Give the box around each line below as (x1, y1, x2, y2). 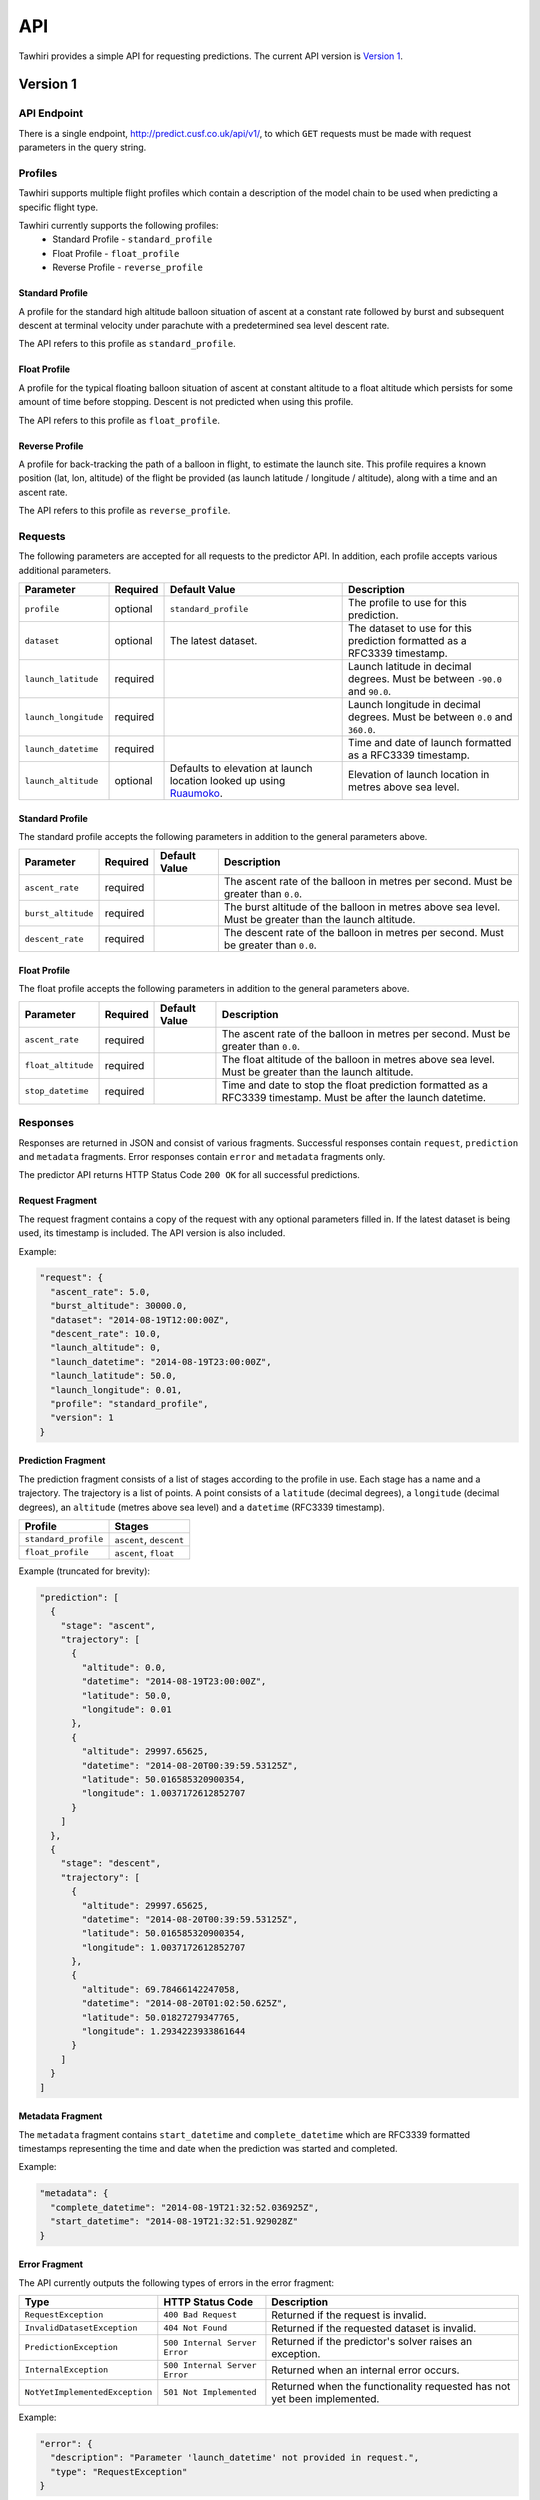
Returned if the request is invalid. (271, 2308, 427, 2322)
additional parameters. (18, 564, 112, 576)
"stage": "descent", (60, 1858, 162, 1869)
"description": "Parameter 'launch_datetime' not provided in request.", (50, 2452, 420, 2464)
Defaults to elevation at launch (169, 761, 314, 775)
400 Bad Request (163, 2310, 238, 2320)
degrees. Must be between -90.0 (348, 672, 502, 686)
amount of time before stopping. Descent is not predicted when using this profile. (18, 396, 354, 408)
